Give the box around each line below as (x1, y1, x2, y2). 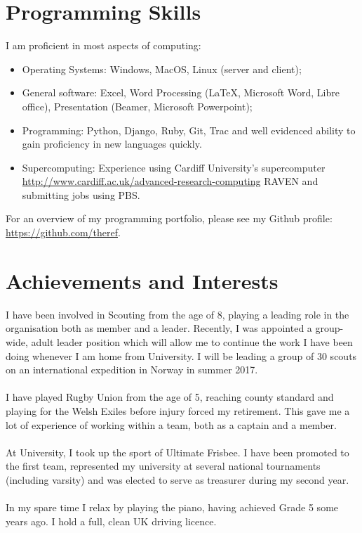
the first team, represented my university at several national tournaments (6, 458, 321, 473)
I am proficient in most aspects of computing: (6, 38, 201, 53)
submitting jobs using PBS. (22, 187, 140, 202)
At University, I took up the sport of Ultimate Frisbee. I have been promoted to (6, 444, 349, 459)
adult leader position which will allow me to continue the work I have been (31, 334, 353, 349)
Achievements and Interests (6, 266, 279, 295)
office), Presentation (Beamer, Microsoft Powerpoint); (22, 98, 253, 113)
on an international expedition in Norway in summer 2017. (6, 362, 258, 377)
